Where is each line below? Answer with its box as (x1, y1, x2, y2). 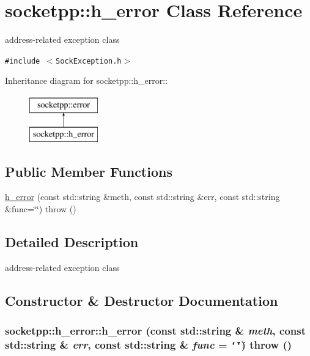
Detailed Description (5, 232, 139, 251)
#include (5, 56, 40, 65)
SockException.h (56, 56, 122, 65)
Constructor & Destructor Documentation (5, 291, 278, 310)
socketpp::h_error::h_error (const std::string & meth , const (5, 323, 306, 338)
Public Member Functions (5, 161, 172, 180)
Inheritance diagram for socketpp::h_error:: (5, 74, 168, 87)
